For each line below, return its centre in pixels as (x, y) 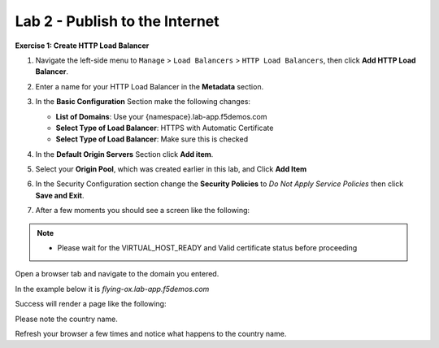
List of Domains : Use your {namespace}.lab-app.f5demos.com (161, 116)
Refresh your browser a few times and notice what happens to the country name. (151, 333)
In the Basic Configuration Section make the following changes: (143, 102)
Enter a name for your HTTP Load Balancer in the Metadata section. (150, 86)
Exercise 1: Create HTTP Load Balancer (82, 46)
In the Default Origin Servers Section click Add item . (124, 154)
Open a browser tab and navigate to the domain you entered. (117, 274)
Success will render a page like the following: (91, 304)
